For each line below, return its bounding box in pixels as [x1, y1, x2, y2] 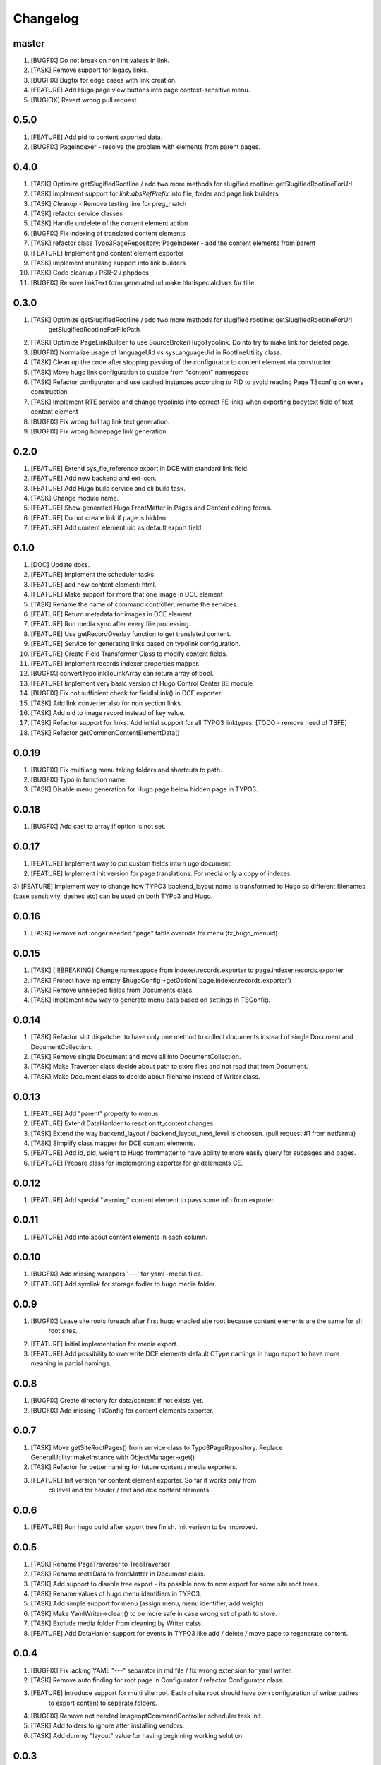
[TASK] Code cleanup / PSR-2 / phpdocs [30, 268, 150, 277]
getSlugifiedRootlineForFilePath [48, 325, 140, 334]
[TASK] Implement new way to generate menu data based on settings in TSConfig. [30, 995, 271, 1004]
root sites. [48, 1327, 78, 1335]
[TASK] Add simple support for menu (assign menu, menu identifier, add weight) [30, 1599, 264, 1608]
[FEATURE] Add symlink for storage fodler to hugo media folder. [30, 1279, 217, 1288]
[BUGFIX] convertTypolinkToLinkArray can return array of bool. [30, 669, 214, 678]
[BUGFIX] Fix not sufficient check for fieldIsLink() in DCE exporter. [30, 689, 223, 698]
